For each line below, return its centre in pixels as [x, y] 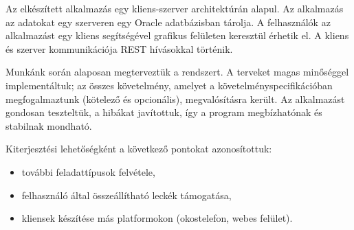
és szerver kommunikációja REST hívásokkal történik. [119, 48]
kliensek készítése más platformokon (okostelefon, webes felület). [157, 218]
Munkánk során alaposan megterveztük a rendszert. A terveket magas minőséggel [177, 72]
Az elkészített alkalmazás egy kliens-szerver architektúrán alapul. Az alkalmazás [175, 8]
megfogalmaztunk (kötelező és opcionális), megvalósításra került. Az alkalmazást [175, 99]
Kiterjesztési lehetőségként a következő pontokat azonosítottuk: [139, 149]
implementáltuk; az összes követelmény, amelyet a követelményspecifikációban [169, 85]
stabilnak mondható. [49, 125]
